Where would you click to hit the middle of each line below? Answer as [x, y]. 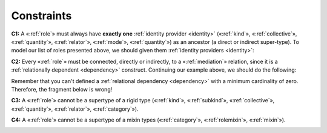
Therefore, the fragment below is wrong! [62, 89]
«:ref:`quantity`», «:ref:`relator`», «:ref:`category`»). [75, 109]
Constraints [41, 16]
